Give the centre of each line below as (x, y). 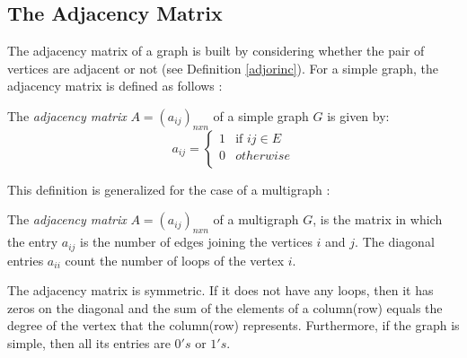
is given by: (358, 115)
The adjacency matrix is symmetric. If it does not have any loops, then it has (220, 290)
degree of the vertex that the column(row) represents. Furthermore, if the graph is (233, 325)
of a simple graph (261, 115)
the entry (33, 242)
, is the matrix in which (378, 219)
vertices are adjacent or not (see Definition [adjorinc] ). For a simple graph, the (223, 68)
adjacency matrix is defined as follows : (115, 86)
